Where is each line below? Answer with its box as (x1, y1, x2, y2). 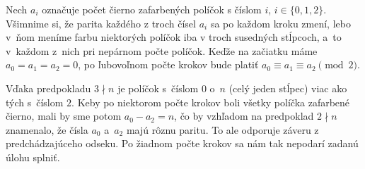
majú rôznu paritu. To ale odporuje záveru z (126, 122, 319, 137)
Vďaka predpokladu (6, 80, 91, 95)
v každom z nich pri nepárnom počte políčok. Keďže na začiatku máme (6, 43, 318, 58)
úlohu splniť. (6, 149, 60, 164)
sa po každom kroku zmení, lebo (210, 15, 351, 30)
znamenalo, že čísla (6, 122, 88, 137)
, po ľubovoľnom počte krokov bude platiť (78, 57, 259, 72)
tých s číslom (6, 94, 64, 109)
